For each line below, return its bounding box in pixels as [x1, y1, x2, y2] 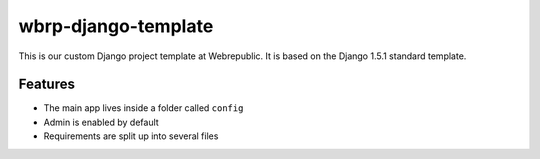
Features [18, 76, 75, 93]
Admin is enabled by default [43, 116, 159, 128]
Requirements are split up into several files [43, 130, 219, 142]
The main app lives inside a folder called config [43, 102, 244, 114]
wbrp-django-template [18, 15, 214, 37]
